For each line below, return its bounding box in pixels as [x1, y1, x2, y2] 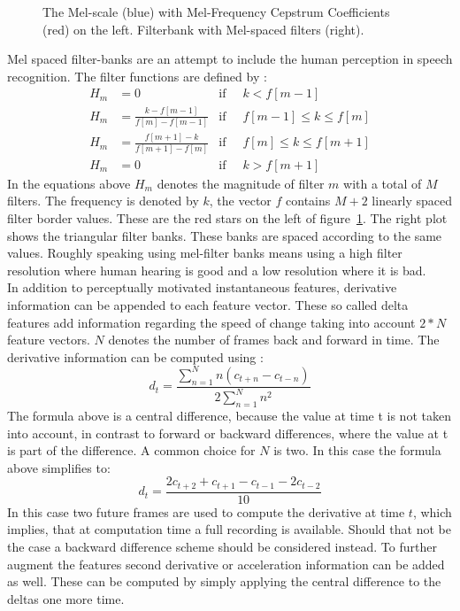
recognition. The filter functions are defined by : [7, 66, 267, 85]
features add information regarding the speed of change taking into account [7, 313, 416, 331]
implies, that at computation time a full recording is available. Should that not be [7, 520, 451, 538]
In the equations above [7, 174, 131, 192]
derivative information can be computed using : [7, 347, 264, 366]
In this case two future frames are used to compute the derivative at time [7, 502, 405, 521]
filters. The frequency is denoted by [7, 191, 199, 210]
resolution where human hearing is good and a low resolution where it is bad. [7, 260, 426, 279]
